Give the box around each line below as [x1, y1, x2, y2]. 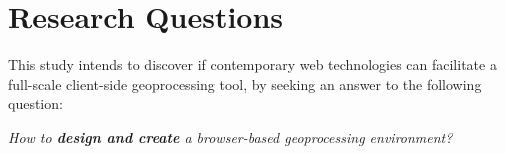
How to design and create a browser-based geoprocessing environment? [8, 126, 453, 147]
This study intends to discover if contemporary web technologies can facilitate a [8, 54, 497, 75]
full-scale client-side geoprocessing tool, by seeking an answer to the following [8, 73, 482, 94]
